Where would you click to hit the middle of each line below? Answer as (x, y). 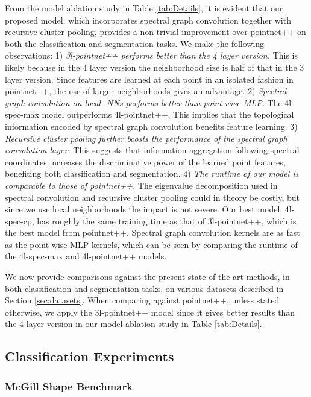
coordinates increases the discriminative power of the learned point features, (145, 161)
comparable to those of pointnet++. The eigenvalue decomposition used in (141, 185)
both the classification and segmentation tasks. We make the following (135, 43)
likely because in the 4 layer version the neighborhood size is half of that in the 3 (155, 67)
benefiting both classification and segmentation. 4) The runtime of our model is (152, 173)
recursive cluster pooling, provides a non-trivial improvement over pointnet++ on (155, 32)
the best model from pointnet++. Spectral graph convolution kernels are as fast (152, 233)
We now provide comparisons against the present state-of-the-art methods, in (147, 277)
